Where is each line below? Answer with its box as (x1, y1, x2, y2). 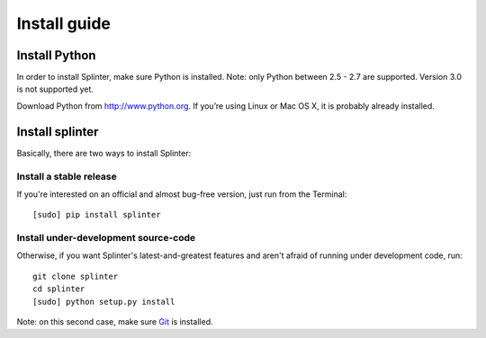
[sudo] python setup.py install (32, 297, 175, 307)
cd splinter (32, 284, 85, 294)
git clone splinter (32, 271, 119, 281)
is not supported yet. (16, 84, 94, 94)
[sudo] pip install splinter (32, 209, 161, 220)
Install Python (16, 48, 96, 63)
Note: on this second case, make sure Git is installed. (16, 316, 213, 327)
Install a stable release (16, 170, 117, 182)
